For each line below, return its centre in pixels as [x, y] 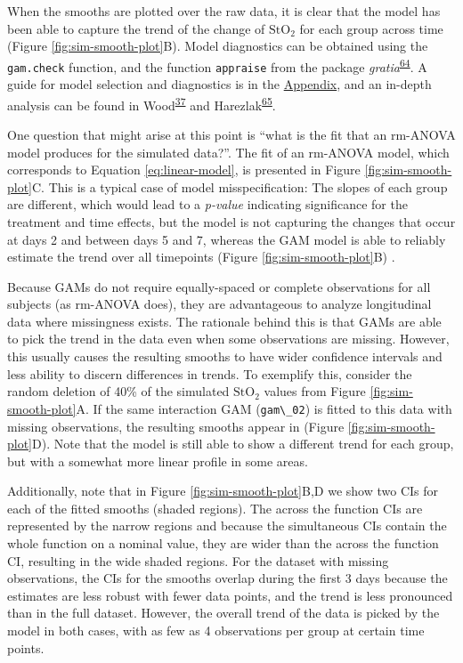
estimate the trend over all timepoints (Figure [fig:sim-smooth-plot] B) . [201, 257]
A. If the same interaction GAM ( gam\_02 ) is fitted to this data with [264, 408]
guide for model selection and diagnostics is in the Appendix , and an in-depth [219, 84]
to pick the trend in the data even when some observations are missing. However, [228, 339]
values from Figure [315, 391]
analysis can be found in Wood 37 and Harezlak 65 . [142, 103]
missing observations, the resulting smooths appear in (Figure [176, 426]
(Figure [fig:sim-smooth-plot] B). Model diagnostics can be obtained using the [218, 46]
